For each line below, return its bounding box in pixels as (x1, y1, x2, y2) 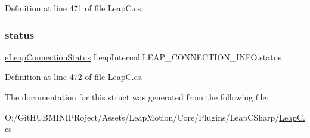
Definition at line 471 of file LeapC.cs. (5, 2, 144, 14)
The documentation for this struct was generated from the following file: (5, 91, 269, 103)
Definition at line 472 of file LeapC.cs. (5, 70, 144, 83)
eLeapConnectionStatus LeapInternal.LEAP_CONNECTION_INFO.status (5, 50, 282, 63)
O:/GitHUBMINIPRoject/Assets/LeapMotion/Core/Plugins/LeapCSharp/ (5, 111, 280, 123)
